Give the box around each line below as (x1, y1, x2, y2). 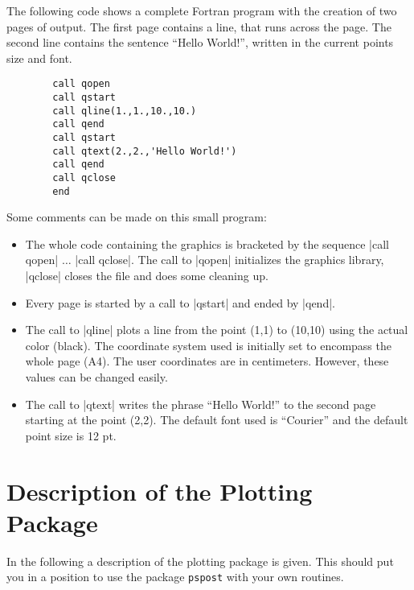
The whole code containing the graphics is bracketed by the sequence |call (25, 235, 389, 252)
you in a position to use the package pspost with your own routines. (6, 568, 344, 585)
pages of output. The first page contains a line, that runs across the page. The (6, 18, 391, 35)
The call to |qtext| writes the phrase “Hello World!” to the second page (25, 395, 376, 412)
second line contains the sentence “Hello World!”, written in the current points (6, 34, 394, 51)
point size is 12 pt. (25, 427, 117, 444)
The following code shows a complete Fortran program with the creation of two (6, 2, 397, 19)
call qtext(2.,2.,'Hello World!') (52, 145, 237, 157)
